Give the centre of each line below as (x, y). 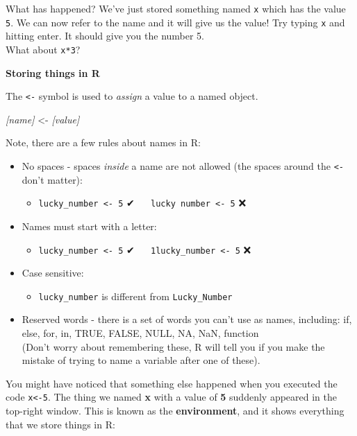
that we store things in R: (60, 424)
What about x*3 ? (43, 49)
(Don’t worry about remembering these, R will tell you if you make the (173, 346)
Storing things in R (53, 72)
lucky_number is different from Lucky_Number (135, 296)
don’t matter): (52, 179)
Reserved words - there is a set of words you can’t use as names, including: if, (187, 319)
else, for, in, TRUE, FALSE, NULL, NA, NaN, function (140, 333)
